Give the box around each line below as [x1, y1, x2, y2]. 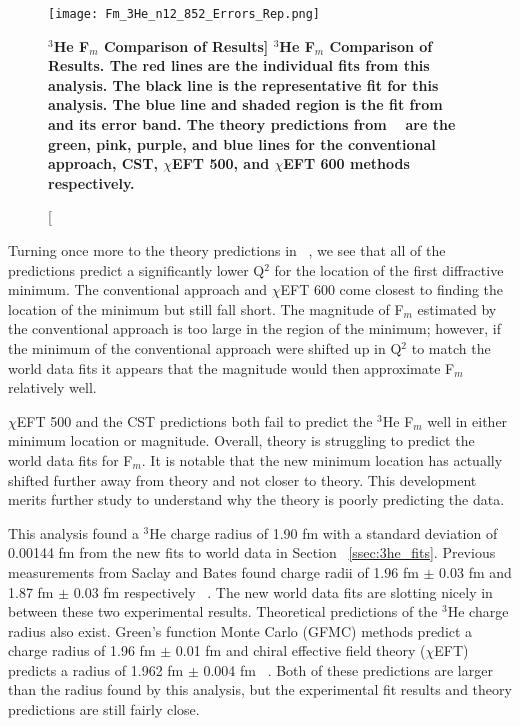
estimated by [417, 298, 497, 319]
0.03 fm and [439, 561, 512, 582]
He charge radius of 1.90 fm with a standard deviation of [149, 522, 498, 543]
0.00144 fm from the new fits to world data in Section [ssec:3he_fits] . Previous [8, 542, 496, 563]
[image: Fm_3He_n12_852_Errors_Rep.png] [48, 7, 321, 21]
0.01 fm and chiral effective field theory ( [175, 640, 426, 661]
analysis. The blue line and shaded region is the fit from [48, 94, 443, 115]
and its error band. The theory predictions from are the [48, 114, 456, 135]
